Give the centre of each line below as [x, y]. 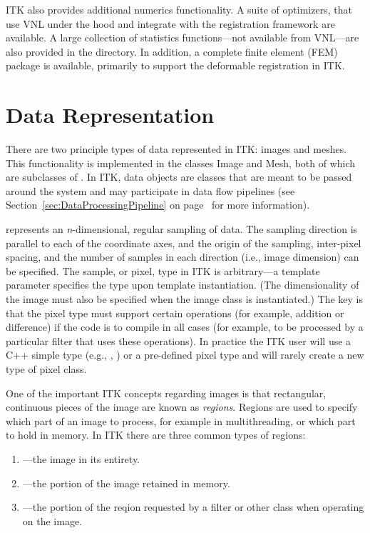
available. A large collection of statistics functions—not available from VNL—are [183, 38]
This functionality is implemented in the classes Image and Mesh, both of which [181, 163]
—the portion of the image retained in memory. [126, 483]
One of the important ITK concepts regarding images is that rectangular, [166, 393]
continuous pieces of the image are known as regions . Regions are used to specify [182, 407]
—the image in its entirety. [81, 458]
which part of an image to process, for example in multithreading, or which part [181, 420]
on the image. [52, 520]
